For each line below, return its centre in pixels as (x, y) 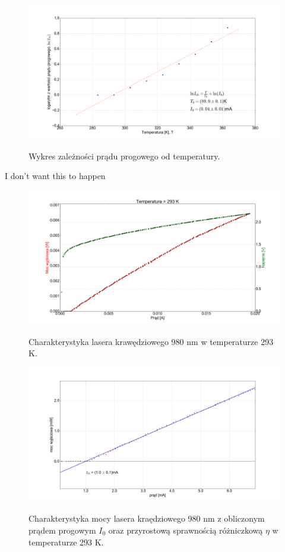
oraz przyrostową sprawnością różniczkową (186, 530)
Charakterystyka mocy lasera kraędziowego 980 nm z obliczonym (147, 518)
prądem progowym (62, 530)
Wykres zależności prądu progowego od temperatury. (124, 156)
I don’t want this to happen (55, 176)
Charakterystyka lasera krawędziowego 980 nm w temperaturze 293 (151, 341)
